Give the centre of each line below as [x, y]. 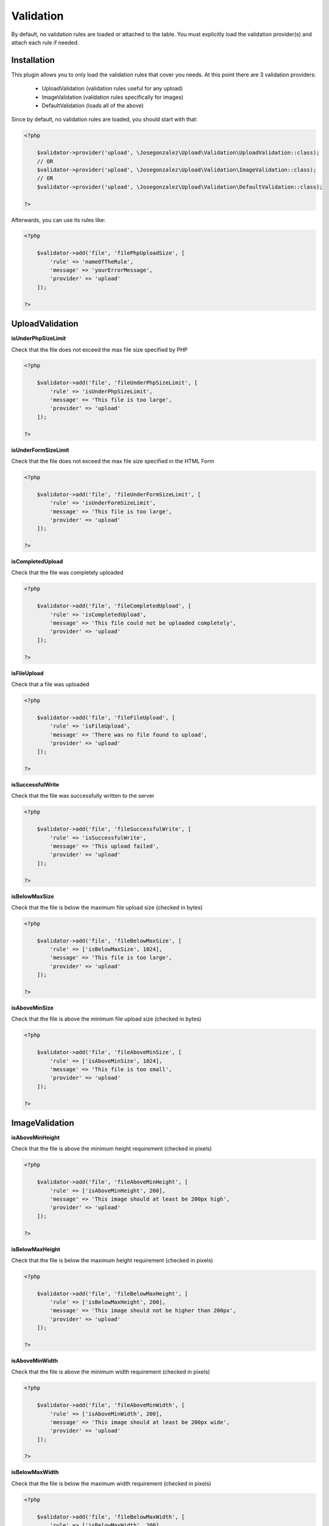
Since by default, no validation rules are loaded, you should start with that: [104, 120]
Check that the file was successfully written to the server [83, 796]
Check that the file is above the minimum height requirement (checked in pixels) [111, 1149]
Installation [33, 60]
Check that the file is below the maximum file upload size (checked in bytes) [107, 907]
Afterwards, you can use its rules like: [58, 220]
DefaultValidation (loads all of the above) [93, 106]
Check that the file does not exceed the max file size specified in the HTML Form [113, 461]
